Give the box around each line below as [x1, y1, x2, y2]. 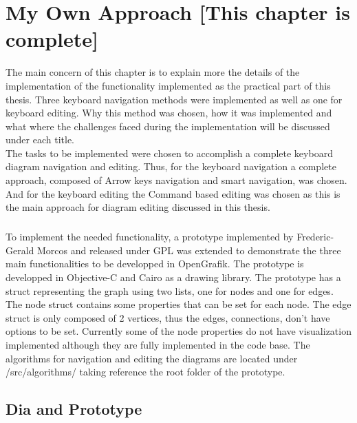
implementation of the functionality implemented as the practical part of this [6, 78, 331, 92]
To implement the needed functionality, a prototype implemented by [6, 229, 294, 244]
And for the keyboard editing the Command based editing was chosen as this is [6, 186, 340, 200]
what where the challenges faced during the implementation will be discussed [6, 118, 330, 133]
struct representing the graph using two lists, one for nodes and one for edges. [6, 283, 334, 298]
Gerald [6, 243, 34, 257]
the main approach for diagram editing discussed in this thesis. [6, 200, 270, 214]
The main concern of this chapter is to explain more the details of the [6, 65, 300, 79]
